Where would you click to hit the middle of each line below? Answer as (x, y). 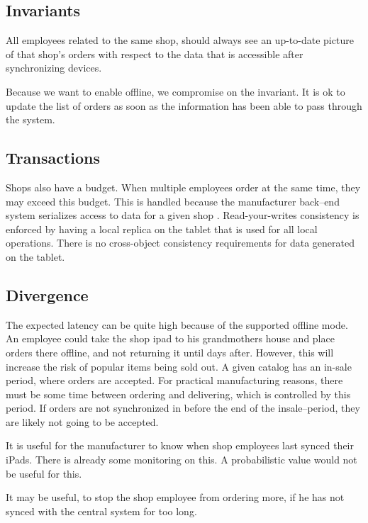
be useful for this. (44, 473)
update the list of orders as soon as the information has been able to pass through (184, 105)
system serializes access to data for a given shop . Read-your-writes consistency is (183, 215)
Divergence (47, 294)
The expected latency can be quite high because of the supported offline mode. (177, 324)
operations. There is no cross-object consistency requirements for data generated (180, 243)
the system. (30, 119)
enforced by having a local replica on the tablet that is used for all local (162, 229)
